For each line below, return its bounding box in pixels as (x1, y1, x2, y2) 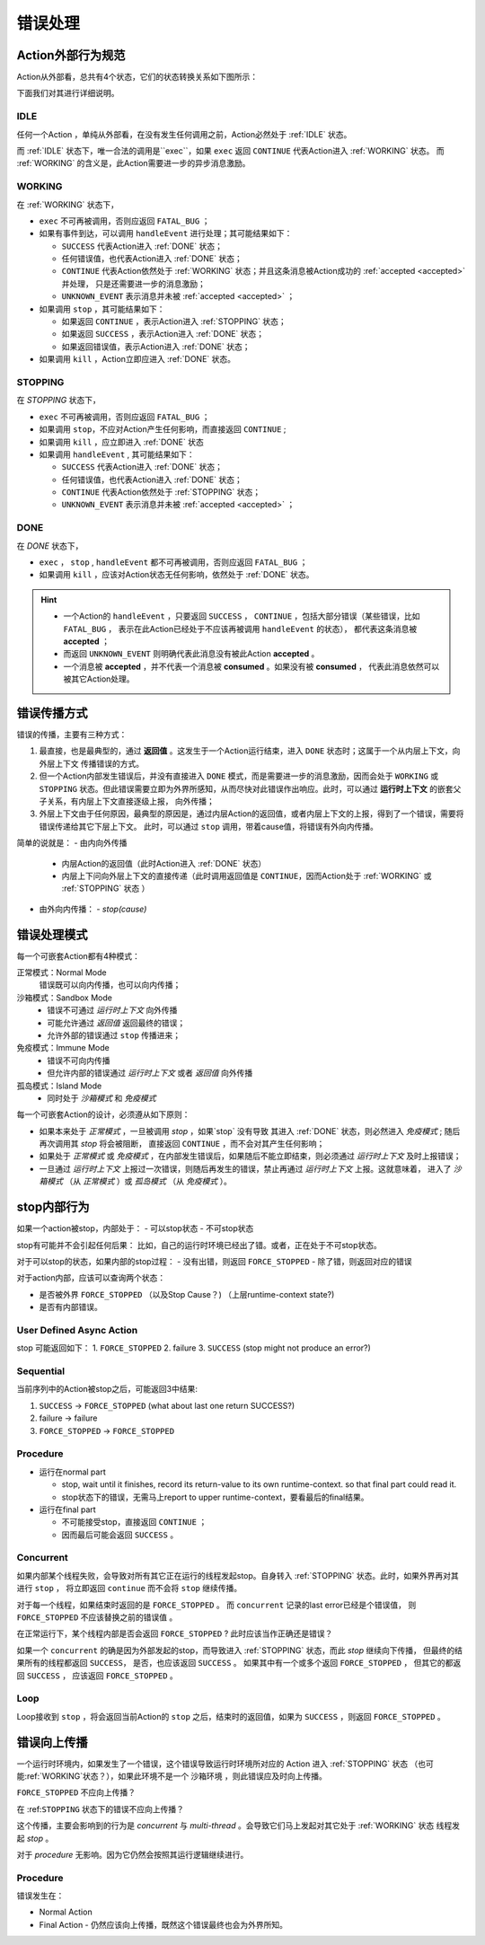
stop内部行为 (16, 1200, 90, 1215)
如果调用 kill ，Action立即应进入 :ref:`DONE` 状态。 (39, 354, 236, 365)
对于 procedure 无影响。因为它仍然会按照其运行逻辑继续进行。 (16, 1849, 249, 1860)
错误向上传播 (16, 1734, 88, 1750)
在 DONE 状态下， (16, 540, 84, 551)
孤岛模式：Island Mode (16, 1080, 102, 1091)
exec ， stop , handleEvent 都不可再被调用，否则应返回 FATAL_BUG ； (39, 557, 308, 568)
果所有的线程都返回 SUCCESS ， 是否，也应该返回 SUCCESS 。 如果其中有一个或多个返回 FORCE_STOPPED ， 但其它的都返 (16, 1658, 462, 1668)
